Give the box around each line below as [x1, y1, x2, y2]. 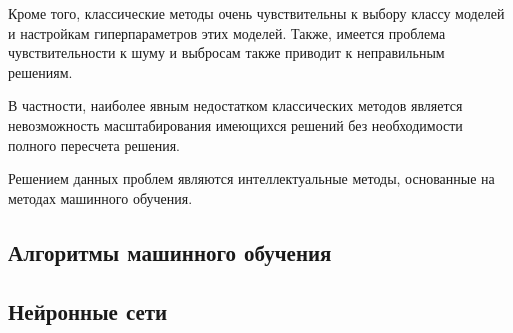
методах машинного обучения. [8, 187, 193, 208]
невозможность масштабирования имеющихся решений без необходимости [8, 114, 463, 135]
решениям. [8, 61, 73, 82]
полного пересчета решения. [8, 134, 180, 155]
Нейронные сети [8, 295, 168, 326]
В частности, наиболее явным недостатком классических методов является [8, 95, 463, 116]
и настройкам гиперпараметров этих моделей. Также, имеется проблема [8, 22, 446, 43]
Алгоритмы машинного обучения [8, 236, 332, 267]
